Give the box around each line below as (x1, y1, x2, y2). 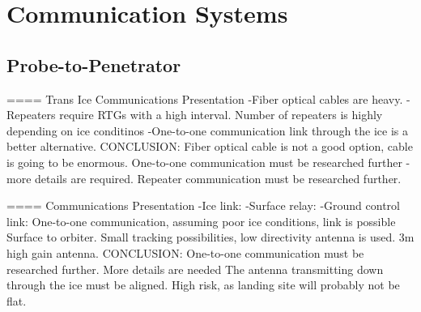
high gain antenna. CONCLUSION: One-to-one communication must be (6, 244, 364, 261)
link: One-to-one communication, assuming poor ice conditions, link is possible (6, 212, 396, 229)
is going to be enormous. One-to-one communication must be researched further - (6, 153, 410, 170)
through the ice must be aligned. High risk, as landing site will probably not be (6, 276, 400, 293)
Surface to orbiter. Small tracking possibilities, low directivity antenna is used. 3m (6, 229, 415, 246)
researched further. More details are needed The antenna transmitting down (6, 260, 384, 277)
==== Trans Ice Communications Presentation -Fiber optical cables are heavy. (6, 90, 403, 107)
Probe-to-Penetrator (6, 52, 181, 77)
